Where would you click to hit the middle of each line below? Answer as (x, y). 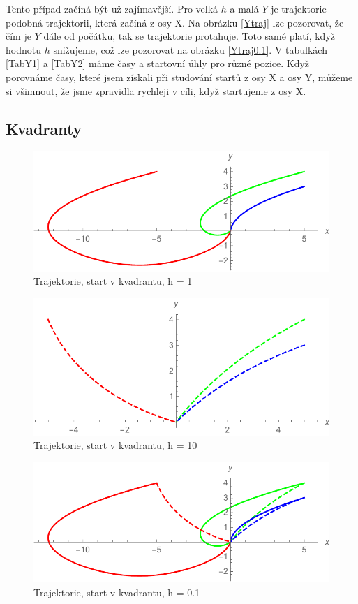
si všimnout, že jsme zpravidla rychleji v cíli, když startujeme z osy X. (156, 90)
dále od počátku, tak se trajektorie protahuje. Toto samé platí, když (189, 36)
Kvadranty (44, 128)
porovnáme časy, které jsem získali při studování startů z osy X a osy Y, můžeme (179, 76)
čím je (18, 36)
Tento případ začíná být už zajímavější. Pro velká (112, 8)
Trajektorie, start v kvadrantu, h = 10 (115, 445)
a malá (244, 8)
